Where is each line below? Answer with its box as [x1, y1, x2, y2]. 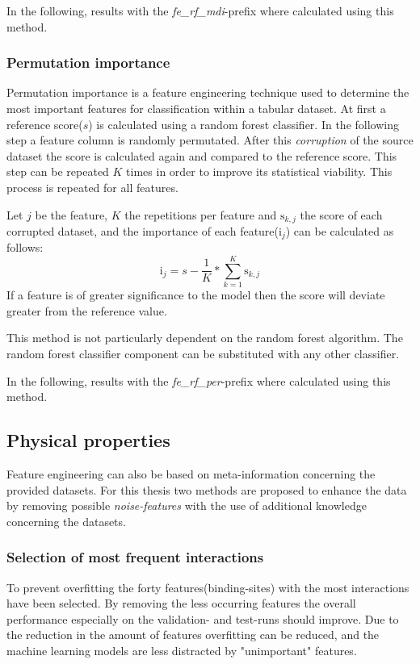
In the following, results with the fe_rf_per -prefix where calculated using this [6, 372, 391, 389]
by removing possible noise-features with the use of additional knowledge [6, 497, 367, 514]
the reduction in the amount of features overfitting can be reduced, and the [6, 626, 380, 643]
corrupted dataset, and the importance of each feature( [6, 223, 279, 240]
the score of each [300, 206, 383, 223]
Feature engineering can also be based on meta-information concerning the [6, 465, 376, 482]
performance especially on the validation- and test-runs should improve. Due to [6, 610, 399, 627]
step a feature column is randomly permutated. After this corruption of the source [6, 132, 414, 148]
